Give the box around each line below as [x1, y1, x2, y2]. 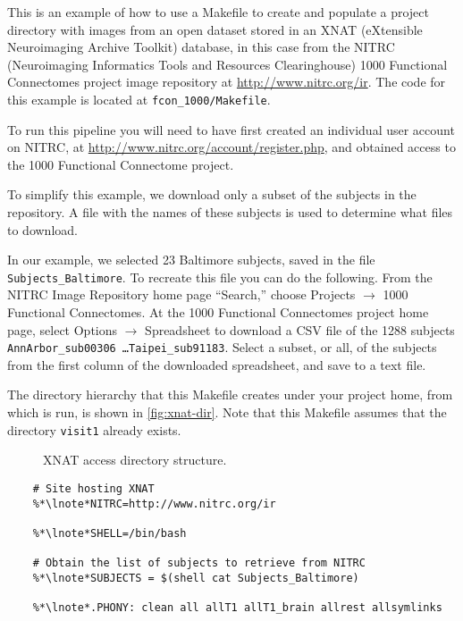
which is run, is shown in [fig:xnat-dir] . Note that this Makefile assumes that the [7, 403, 447, 422]
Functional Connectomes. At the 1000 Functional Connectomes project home [7, 303, 429, 322]
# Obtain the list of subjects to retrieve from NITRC [32, 557, 366, 570]
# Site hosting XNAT [32, 482, 155, 495]
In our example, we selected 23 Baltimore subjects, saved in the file [7, 250, 375, 269]
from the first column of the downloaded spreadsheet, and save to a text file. [7, 355, 426, 373]
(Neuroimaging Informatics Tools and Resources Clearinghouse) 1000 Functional [7, 55, 448, 73]
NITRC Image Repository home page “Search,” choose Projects [7, 285, 356, 304]
